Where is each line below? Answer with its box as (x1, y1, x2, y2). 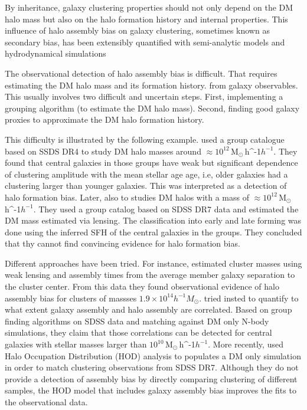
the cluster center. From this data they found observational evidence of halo (5, 280, 279, 293)
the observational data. (5, 396, 88, 408)
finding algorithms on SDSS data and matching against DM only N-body (5, 314, 269, 327)
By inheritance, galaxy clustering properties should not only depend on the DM (5, 1, 293, 13)
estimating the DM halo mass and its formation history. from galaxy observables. (5, 78, 298, 91)
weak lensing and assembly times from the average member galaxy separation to (5, 268, 295, 281)
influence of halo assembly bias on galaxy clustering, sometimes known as (5, 24, 270, 37)
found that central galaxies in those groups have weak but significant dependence (5, 156, 298, 169)
